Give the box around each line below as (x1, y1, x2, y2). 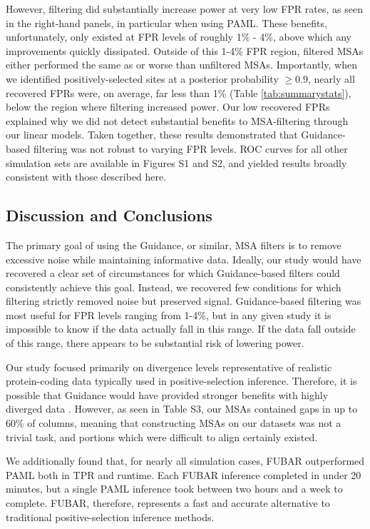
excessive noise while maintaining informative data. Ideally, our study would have (6, 251, 361, 266)
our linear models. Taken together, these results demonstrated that (6, 127, 298, 142)
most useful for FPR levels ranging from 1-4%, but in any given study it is (6, 307, 332, 322)
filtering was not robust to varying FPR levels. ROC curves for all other (33, 141, 348, 156)
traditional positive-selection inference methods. (6, 509, 215, 524)
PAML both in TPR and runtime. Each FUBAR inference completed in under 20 (6, 467, 361, 482)
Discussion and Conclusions (6, 204, 212, 226)
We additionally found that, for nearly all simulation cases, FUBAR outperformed (6, 453, 365, 468)
